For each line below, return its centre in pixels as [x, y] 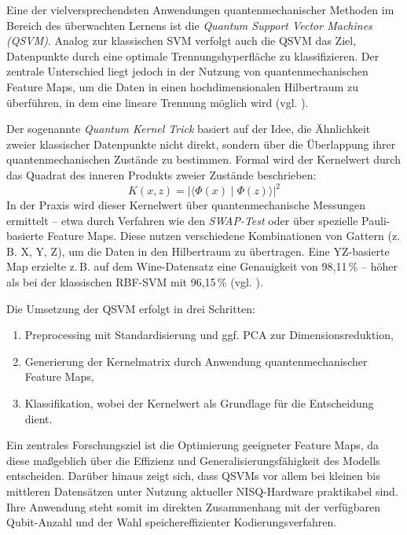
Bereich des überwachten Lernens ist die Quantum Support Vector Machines [189, 25]
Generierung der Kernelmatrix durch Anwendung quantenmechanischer [196, 361]
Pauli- [376, 220]
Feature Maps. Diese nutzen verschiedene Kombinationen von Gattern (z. [224, 236]
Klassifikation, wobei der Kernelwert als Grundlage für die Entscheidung [199, 402]
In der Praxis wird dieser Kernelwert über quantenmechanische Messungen [186, 205]
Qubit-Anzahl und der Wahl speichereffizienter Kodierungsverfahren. [172, 522]
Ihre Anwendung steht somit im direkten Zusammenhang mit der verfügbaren [194, 506]
